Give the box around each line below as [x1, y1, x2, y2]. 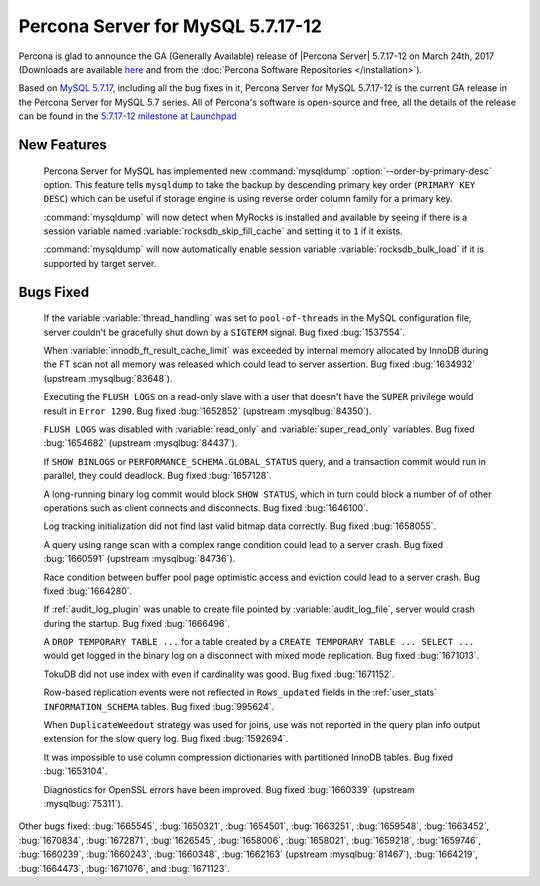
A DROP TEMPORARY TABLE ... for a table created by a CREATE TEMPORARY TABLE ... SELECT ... [43, 636, 475, 648]
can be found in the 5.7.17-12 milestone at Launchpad [18, 110, 237, 122]
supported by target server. [43, 257, 157, 269]
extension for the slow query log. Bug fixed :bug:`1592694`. [43, 733, 289, 745]
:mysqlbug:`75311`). [43, 797, 124, 809]
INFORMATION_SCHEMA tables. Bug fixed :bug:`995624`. [43, 700, 275, 712]
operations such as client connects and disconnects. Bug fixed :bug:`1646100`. [43, 501, 369, 514]
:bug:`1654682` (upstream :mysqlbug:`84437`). [43, 437, 238, 449]
